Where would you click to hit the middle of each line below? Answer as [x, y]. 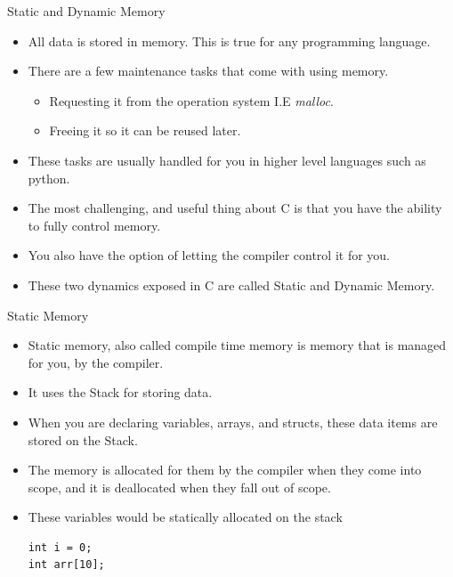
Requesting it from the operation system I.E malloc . [191, 100]
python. [49, 178]
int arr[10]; [66, 565]
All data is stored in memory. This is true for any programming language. [229, 41]
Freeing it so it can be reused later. [145, 130]
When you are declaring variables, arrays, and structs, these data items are [233, 422]
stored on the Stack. [83, 439]
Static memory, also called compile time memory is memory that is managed [237, 345]
